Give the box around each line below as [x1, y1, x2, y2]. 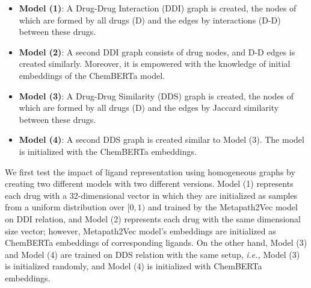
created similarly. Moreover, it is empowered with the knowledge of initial [19, 57, 291, 70]
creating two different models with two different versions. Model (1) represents [5, 177, 294, 190]
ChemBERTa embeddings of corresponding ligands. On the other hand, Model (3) [5, 236, 307, 249]
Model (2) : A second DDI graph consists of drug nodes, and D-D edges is [19, 45, 295, 58]
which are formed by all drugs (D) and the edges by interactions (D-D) [19, 13, 281, 26]
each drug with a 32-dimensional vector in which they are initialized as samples [5, 189, 298, 201]
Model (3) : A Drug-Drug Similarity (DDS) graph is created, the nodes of [19, 89, 294, 102]
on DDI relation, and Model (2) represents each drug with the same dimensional [5, 212, 301, 225]
